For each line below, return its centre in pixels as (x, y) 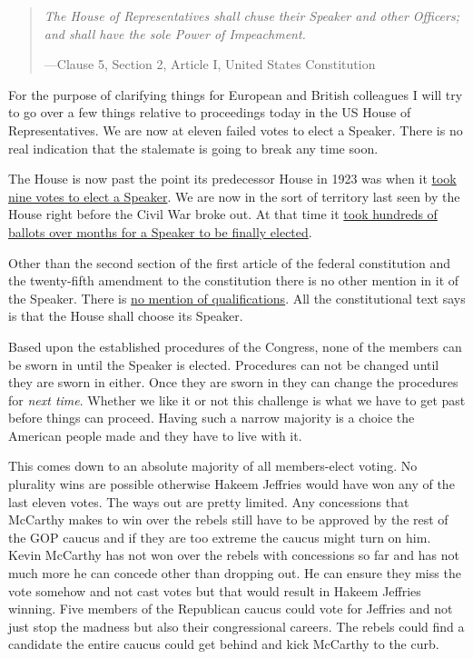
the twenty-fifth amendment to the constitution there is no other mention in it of (234, 280)
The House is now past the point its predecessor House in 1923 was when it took (232, 179)
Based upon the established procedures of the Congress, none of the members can (235, 346)
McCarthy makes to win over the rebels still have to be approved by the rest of (228, 519)
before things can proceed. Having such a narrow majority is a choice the (212, 418)
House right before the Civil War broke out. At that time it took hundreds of (223, 214)
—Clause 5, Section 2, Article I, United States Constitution (210, 64)
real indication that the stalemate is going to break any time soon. (193, 148)
